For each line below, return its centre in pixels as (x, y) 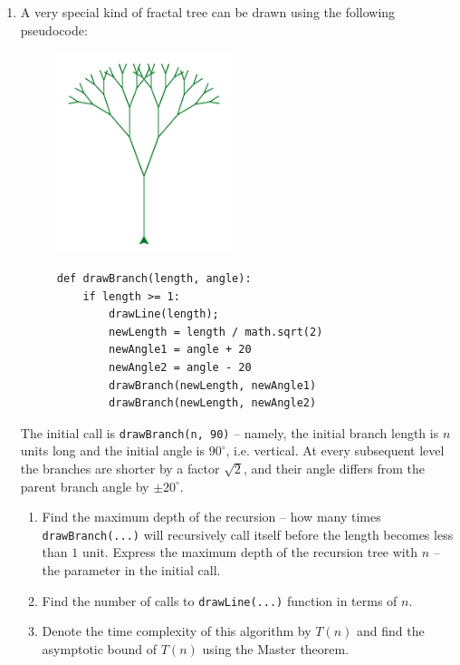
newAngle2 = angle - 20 (180, 367)
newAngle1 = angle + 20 (180, 350)
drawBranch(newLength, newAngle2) (213, 403)
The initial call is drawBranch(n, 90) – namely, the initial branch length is (230, 432)
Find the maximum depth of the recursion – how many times (211, 517)
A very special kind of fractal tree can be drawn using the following (208, 12)
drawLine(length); (164, 314)
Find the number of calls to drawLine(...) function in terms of (220, 600)
